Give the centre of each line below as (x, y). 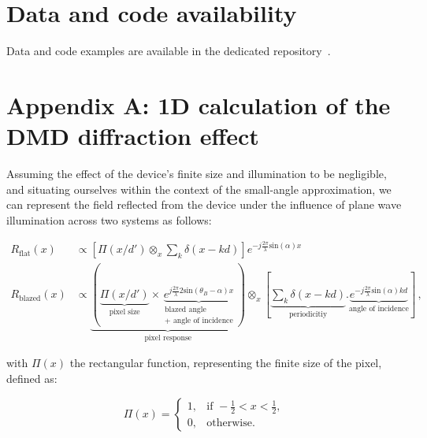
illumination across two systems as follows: (109, 219)
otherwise (229, 423)
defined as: (32, 379)
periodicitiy (308, 314)
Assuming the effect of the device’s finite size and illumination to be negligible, (197, 174)
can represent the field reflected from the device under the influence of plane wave (204, 204)
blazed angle (186, 310)
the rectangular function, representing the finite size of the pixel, (226, 363)
